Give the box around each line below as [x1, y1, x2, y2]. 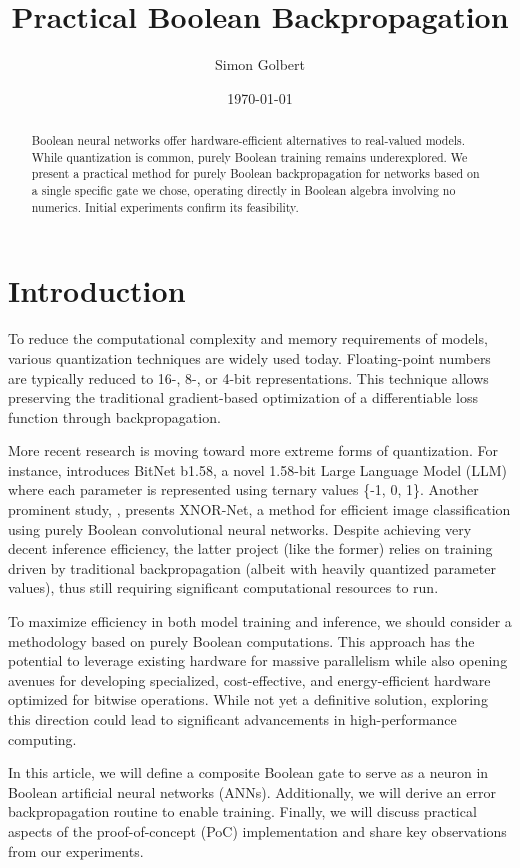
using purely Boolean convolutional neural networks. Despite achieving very [8, 518, 472, 539]
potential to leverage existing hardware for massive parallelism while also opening [8, 650, 508, 671]
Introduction [8, 270, 186, 311]
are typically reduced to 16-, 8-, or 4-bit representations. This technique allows [8, 367, 489, 388]
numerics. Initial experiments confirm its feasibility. [31, 198, 299, 215]
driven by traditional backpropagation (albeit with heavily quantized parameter [8, 557, 496, 578]
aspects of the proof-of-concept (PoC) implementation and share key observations [8, 820, 507, 841]
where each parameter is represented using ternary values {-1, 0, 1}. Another [8, 479, 479, 500]
